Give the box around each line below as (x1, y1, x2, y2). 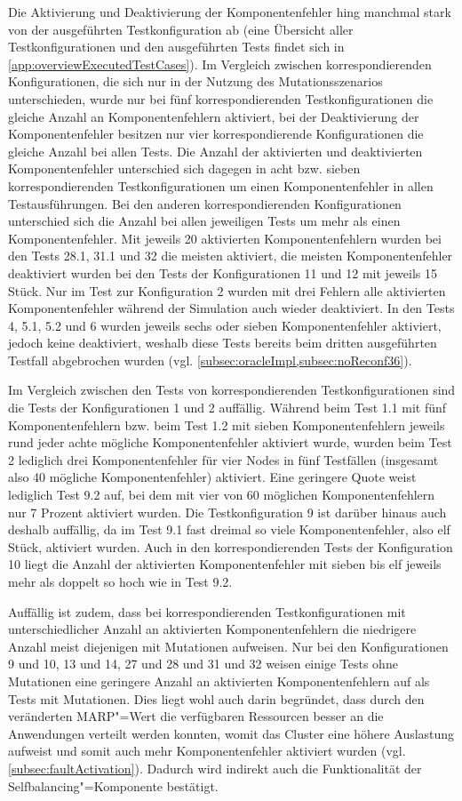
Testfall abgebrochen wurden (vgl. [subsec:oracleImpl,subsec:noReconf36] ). (8, 350, 412, 369)
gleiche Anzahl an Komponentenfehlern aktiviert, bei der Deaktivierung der (8, 107, 419, 125)
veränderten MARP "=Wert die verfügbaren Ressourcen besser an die (8, 707, 384, 725)
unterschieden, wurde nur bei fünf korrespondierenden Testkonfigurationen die (8, 89, 434, 108)
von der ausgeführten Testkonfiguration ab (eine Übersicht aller (8, 20, 354, 38)
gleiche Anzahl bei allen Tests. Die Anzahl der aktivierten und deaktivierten (8, 141, 423, 160)
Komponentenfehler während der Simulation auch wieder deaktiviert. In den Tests (8, 299, 455, 317)
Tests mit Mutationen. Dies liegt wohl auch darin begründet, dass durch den (8, 689, 425, 708)
